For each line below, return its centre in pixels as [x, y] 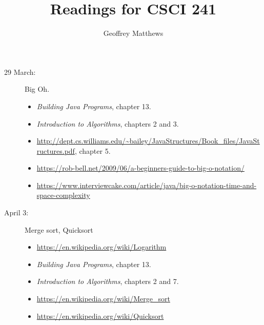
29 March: [20, 72]
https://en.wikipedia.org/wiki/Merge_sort [103, 299]
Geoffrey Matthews [133, 33]
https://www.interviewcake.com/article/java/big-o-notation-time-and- [147, 185]
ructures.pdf [56, 150]
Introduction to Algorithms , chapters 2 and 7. [108, 281]
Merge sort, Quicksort [59, 229]
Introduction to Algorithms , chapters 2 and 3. [108, 123]
